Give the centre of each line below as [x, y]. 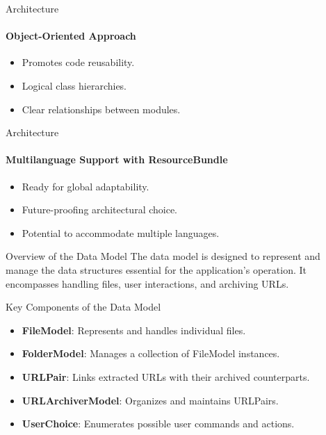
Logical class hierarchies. [74, 85]
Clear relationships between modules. [101, 109]
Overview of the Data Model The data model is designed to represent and [163, 256]
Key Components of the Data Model [83, 307]
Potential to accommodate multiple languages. [121, 232]
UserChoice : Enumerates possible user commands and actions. [158, 424]
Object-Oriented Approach [71, 36]
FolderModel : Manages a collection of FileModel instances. [151, 353]
